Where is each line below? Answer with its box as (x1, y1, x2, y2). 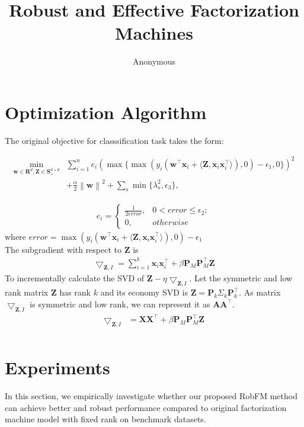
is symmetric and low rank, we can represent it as (30, 297, 210, 310)
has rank (59, 286, 91, 298)
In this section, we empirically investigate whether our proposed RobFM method (5, 390, 297, 402)
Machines (115, 21, 193, 45)
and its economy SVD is (100, 286, 188, 298)
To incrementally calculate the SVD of (5, 272, 145, 284)
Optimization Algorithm (5, 99, 207, 124)
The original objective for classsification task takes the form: (5, 134, 224, 146)
